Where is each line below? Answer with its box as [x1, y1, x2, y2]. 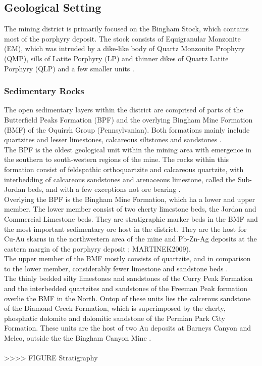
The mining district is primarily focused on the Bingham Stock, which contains [4, 23, 249, 34]
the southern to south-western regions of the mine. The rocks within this [4, 154, 229, 165]
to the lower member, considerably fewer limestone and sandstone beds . [4, 263, 228, 273]
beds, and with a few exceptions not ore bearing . [27, 184, 181, 194]
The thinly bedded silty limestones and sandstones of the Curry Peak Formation [4, 273, 253, 283]
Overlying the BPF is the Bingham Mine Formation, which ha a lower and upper [4, 193, 255, 204]
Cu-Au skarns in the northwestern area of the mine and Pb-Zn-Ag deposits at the [4, 233, 257, 244]
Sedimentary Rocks [4, 85, 84, 97]
